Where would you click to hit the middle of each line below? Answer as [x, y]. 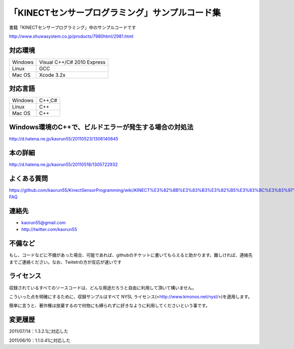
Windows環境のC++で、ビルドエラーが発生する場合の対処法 [101, 127]
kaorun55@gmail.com [44, 222]
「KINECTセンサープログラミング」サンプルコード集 [115, 13]
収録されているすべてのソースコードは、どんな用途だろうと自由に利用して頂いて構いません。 [103, 288]
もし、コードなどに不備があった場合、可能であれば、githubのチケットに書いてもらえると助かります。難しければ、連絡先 [131, 255]
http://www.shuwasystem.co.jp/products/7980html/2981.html [71, 36]
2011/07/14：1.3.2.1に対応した [39, 331]
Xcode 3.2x [52, 75]
